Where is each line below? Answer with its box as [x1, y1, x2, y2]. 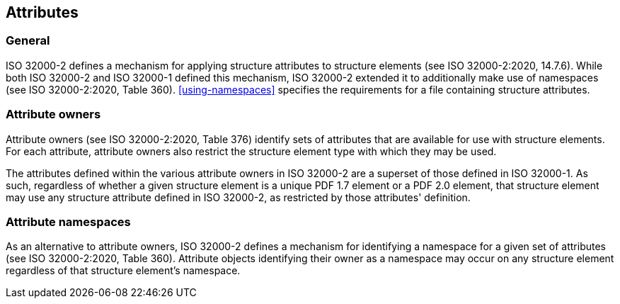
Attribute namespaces [6, 214, 131, 229]
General [6, 33, 50, 48]
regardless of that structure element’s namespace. [6, 264, 241, 277]
